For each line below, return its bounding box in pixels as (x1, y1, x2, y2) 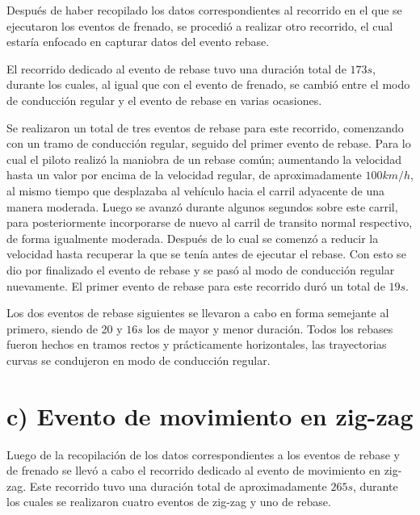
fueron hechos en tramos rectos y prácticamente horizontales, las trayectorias (6, 336, 387, 353)
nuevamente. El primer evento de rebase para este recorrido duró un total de (6, 277, 385, 294)
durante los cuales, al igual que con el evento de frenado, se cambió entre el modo (6, 76, 410, 93)
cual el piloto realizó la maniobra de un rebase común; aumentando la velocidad (6, 150, 402, 167)
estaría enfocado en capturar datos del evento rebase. (6, 33, 270, 50)
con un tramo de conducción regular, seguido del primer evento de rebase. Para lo (6, 135, 411, 152)
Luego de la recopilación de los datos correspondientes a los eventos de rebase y (6, 446, 400, 463)
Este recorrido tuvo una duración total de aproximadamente (29, 477, 327, 494)
